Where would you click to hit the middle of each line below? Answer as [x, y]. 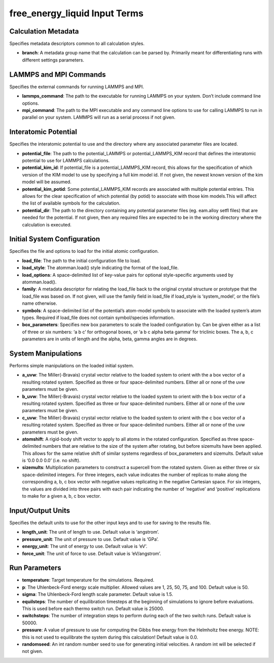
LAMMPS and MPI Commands [58, 75]
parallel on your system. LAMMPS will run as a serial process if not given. [99, 118]
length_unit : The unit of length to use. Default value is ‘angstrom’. [91, 532]
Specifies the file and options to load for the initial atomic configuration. [84, 251]
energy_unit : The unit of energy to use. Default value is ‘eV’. [85, 546]
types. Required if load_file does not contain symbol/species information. [98, 318]
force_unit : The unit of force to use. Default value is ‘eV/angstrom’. [92, 553]
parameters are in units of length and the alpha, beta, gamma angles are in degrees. [110, 339]
